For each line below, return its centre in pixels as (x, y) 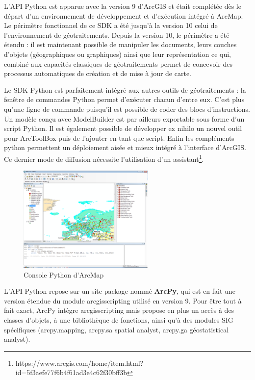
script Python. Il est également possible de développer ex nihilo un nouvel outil (123, 128)
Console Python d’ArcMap (64, 274)
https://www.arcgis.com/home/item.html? (79, 363)
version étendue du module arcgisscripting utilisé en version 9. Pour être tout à (123, 300)
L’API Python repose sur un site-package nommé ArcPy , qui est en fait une (120, 291)
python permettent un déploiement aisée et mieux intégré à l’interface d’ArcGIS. (125, 147)
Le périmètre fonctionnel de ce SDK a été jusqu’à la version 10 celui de (111, 25)
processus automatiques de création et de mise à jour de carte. (98, 73)
